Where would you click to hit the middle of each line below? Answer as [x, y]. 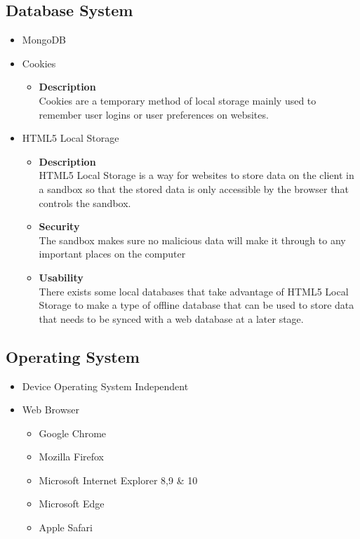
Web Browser [51, 410]
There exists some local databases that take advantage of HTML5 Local [194, 291]
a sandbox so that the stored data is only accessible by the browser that [194, 188]
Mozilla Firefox [72, 457]
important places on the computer [112, 254]
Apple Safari [66, 527]
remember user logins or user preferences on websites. [154, 114]
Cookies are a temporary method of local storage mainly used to [178, 100]
